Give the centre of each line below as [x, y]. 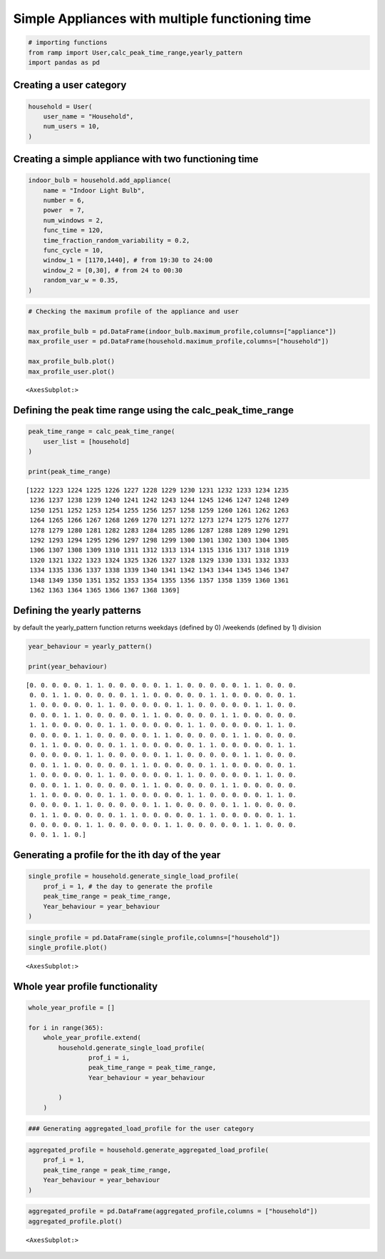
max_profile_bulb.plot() [72, 361]
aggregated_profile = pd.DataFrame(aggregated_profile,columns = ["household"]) [173, 1211]
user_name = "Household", [88, 116]
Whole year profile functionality [86, 986]
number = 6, [64, 201]
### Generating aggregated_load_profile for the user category [141, 1129]
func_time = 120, [73, 231]
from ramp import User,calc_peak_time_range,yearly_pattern [135, 52]
